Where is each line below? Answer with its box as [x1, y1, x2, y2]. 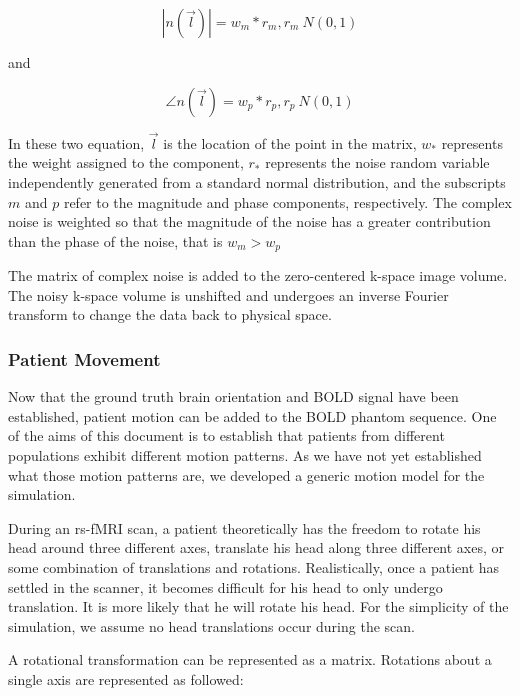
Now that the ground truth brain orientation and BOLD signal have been [8, 386, 459, 407]
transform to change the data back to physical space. [8, 304, 332, 325]
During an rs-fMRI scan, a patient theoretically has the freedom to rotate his [8, 517, 481, 538]
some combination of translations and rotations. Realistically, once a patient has [8, 556, 500, 577]
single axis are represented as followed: [8, 668, 244, 689]
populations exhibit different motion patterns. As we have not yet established [8, 445, 482, 466]
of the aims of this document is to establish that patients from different [8, 425, 445, 446]
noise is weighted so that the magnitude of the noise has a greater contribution [8, 211, 491, 232]
